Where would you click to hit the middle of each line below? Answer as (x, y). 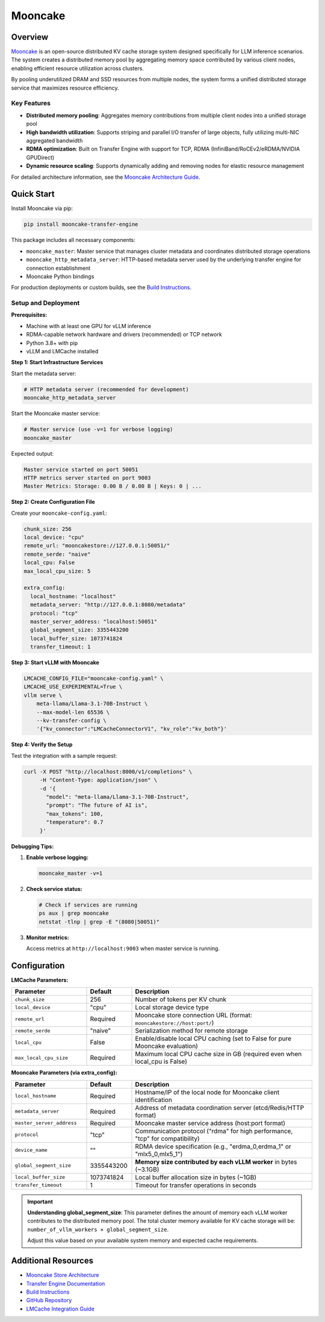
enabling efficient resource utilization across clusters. (78, 68)
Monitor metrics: (48, 937)
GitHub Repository (49, 1300)
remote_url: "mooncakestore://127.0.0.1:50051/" (97, 546)
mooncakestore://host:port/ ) (175, 1023)
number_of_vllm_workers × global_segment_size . (98, 1229)
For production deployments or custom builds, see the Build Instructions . (101, 287)
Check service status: (54, 889)
